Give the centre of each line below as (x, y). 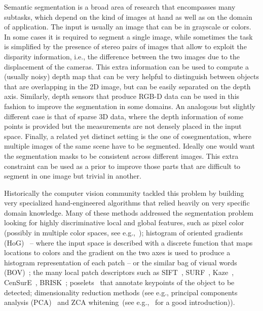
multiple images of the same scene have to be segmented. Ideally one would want (129, 146)
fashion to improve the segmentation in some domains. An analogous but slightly (130, 106)
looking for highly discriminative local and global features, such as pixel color (124, 222)
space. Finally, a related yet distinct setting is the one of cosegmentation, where (128, 136)
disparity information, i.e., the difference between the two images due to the (122, 56)
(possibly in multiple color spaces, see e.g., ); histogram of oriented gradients (124, 233)
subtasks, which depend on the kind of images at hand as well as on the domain (128, 16)
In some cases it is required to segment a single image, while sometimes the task (128, 36)
